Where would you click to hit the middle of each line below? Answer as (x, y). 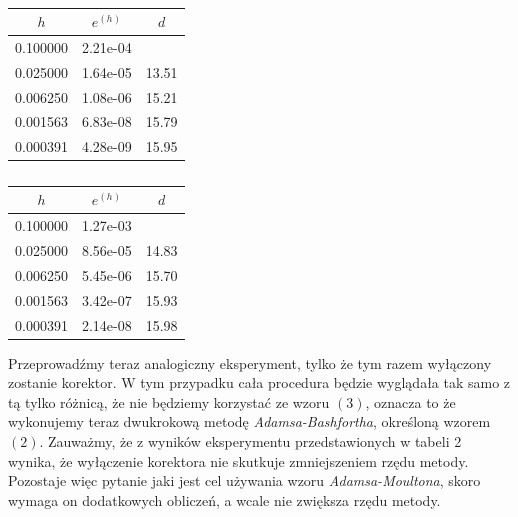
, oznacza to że (410, 401)
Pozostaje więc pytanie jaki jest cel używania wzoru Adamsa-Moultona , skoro (244, 480)
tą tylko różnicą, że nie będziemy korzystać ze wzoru (169, 401)
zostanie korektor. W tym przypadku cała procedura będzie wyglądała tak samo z (259, 382)
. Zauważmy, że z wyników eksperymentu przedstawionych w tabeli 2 (250, 441)
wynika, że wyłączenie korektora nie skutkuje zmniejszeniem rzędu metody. (238, 460)
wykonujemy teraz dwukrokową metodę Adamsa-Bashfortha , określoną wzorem (249, 421)
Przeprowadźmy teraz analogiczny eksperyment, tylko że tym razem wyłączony (250, 362)
